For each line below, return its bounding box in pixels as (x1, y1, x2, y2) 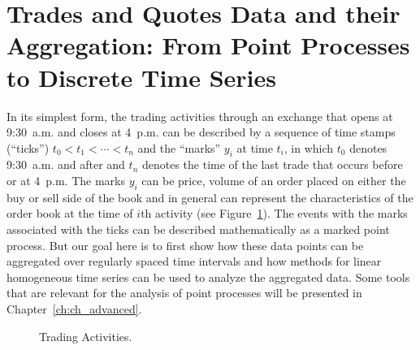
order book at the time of (6, 205, 133, 222)
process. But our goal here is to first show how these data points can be (6, 236, 364, 253)
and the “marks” (137, 139, 221, 156)
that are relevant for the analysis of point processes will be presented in (6, 284, 362, 301)
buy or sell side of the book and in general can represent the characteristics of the (6, 188, 414, 205)
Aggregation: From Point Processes (6, 28, 410, 62)
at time (236, 139, 273, 156)
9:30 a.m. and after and (6, 156, 125, 173)
